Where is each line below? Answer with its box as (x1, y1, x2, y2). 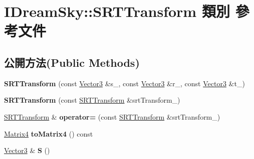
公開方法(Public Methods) (4, 54, 140, 70)
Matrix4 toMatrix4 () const (4, 128, 93, 139)
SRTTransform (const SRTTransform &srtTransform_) (4, 95, 180, 105)
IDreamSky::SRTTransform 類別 (4, 1, 230, 21)
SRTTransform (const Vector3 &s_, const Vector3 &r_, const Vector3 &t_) (4, 78, 245, 88)
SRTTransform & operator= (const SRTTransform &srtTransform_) (4, 111, 220, 122)
